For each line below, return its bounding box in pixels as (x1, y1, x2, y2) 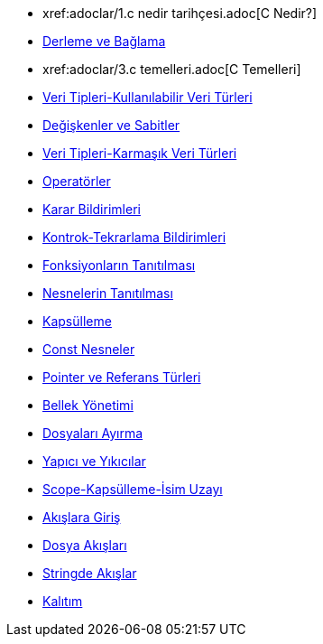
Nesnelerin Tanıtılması (42, 285, 173, 301)
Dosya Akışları (42, 537, 127, 553)
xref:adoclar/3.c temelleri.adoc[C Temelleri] (42, 61, 301, 77)
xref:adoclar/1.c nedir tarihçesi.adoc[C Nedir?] (42, 5, 318, 21)
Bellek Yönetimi (42, 397, 134, 413)
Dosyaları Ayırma (42, 425, 143, 441)
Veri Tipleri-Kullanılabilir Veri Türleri (42, 89, 253, 105)
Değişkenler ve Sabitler (42, 117, 180, 133)
